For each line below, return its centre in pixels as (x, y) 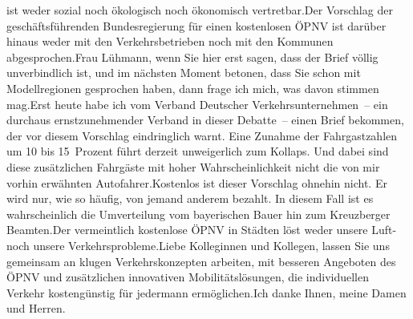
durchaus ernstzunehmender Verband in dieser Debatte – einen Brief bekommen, (205, 120)
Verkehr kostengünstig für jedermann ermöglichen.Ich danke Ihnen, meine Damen (206, 292)
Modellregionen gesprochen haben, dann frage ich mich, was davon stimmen (193, 88)
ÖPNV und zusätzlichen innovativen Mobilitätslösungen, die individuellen (188, 277)
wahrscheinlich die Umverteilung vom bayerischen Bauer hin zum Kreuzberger (198, 214)
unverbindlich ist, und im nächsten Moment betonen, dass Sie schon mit (184, 73)
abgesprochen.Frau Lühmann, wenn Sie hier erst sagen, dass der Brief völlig (192, 57)
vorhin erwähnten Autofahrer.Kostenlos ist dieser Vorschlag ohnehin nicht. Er (197, 182)
